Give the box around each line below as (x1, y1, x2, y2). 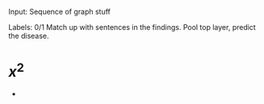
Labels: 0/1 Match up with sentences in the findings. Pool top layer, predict (8, 23, 256, 31)
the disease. (8, 31, 50, 40)
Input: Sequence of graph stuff (8, 7, 111, 16)
